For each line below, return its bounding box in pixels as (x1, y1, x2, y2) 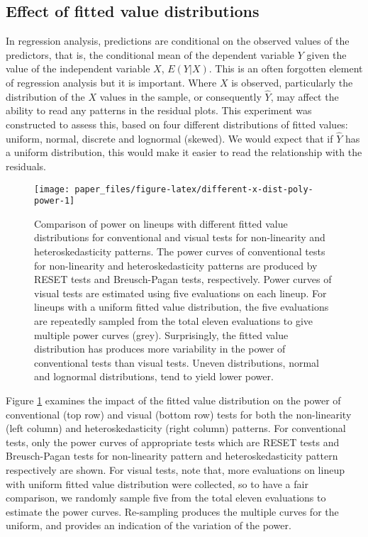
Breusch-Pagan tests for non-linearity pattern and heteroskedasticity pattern (6, 448, 338, 463)
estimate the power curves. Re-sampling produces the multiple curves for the (6, 504, 339, 519)
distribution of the (6, 89, 85, 104)
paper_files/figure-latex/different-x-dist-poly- (74, 184, 313, 194)
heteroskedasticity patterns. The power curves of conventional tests (34, 244, 325, 259)
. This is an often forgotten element (208, 61, 363, 76)
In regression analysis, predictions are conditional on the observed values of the (6, 33, 350, 48)
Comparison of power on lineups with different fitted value (34, 216, 288, 231)
